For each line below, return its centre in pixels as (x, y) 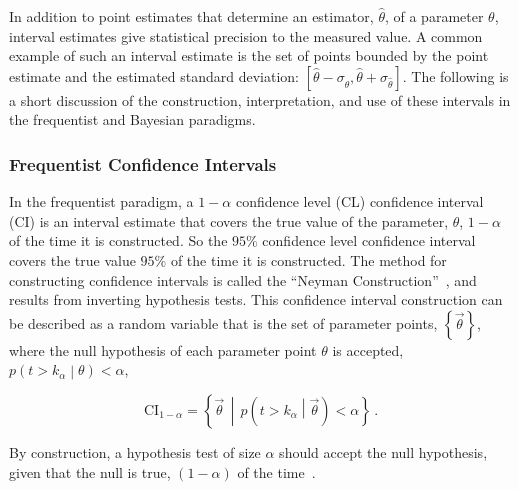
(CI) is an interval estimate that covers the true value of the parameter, (229, 220)
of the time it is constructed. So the (118, 240)
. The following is (455, 75)
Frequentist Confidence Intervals (143, 163)
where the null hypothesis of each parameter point (163, 349)
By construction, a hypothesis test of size (135, 451)
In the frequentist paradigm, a (101, 201)
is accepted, (368, 349)
